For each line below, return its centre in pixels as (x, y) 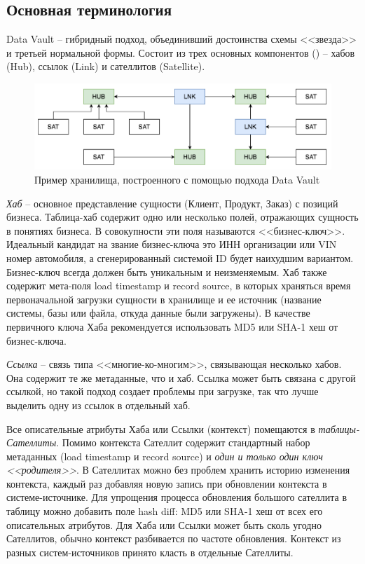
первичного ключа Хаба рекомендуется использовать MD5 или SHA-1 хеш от (172, 326)
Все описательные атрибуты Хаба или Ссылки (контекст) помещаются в (161, 428)
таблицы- (339, 428)
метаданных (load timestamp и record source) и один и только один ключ (165, 456)
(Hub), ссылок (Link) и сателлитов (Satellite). (106, 66)
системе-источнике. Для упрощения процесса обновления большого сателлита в (177, 497)
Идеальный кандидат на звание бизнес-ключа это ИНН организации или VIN (172, 244)
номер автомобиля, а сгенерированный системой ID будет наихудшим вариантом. (180, 257)
